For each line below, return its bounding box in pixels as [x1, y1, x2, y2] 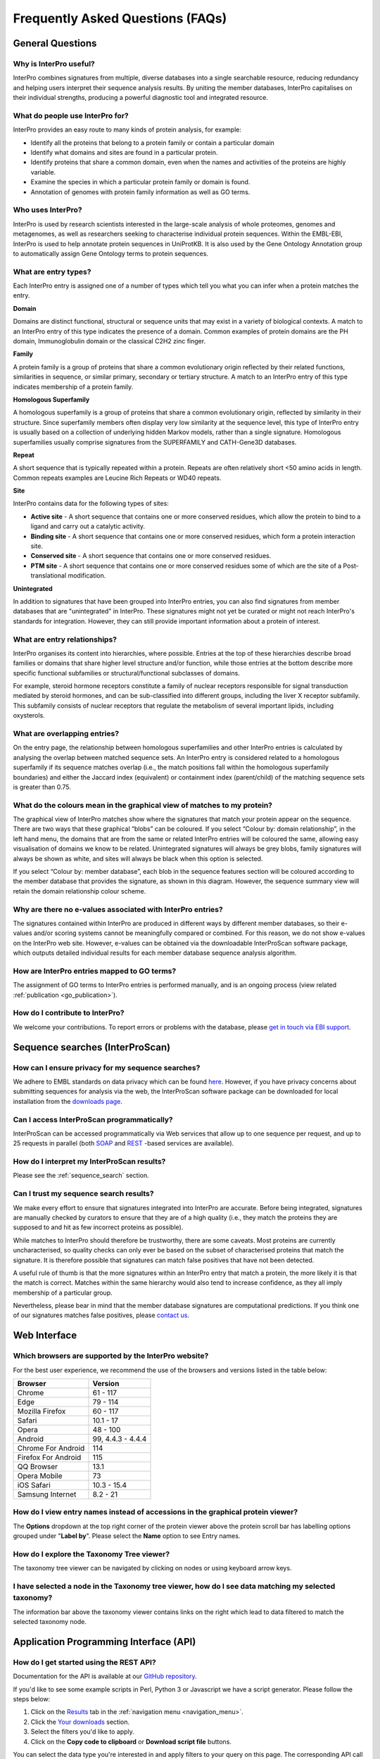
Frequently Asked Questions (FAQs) [13, 11, 227, 26]
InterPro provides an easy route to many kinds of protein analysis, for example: [13, 125, 242, 134]
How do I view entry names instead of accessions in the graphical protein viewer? [13, 1507, 298, 1517]
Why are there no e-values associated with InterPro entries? [13, 904, 223, 914]
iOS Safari [17, 1480, 51, 1490]
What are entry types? [13, 267, 91, 277]
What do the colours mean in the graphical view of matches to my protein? [13, 800, 272, 810]
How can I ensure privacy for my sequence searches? [13, 1062, 201, 1072]
